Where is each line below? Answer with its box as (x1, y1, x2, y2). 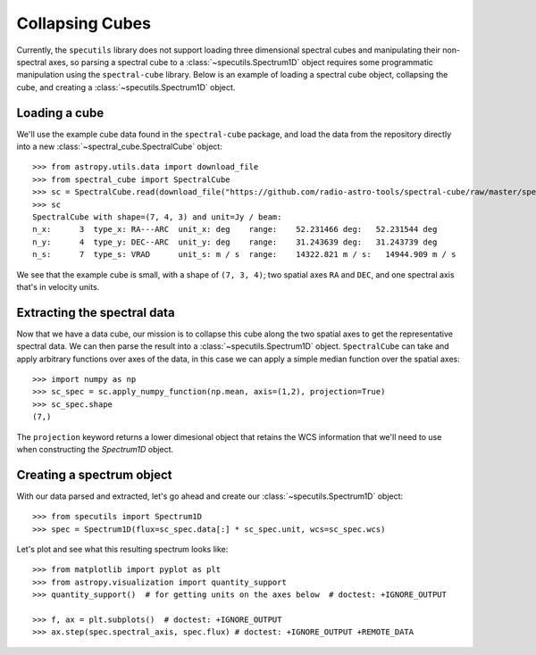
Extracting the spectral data (16, 304, 175, 320)
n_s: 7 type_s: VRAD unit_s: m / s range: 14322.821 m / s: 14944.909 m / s (32, 250, 456, 260)
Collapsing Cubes (16, 13, 152, 33)
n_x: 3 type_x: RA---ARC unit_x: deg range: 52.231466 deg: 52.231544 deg (32, 224, 438, 235)
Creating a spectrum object (16, 467, 173, 482)
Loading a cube (16, 105, 105, 120)
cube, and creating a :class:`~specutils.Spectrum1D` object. (16, 81, 236, 93)
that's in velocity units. (16, 281, 100, 292)
